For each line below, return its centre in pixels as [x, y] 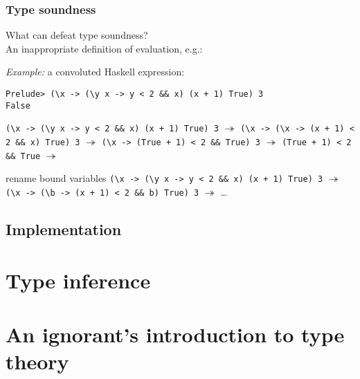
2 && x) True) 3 [43, 142]
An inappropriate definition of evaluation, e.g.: [104, 48]
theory [37, 361]
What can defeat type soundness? [77, 35]
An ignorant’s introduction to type [175, 334]
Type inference [78, 280]
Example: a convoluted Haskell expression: [95, 72]
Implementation [64, 229]
